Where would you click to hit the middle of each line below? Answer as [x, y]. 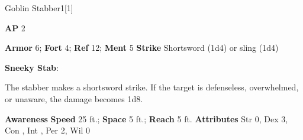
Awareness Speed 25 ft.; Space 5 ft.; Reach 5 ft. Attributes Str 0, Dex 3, [146, 118]
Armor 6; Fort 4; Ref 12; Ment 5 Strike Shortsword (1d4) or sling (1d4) [142, 48]
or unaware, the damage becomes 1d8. [74, 98]
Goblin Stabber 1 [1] [39, 8]
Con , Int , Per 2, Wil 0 [48, 130]
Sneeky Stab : [32, 67]
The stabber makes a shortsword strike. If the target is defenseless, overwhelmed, [152, 87]
